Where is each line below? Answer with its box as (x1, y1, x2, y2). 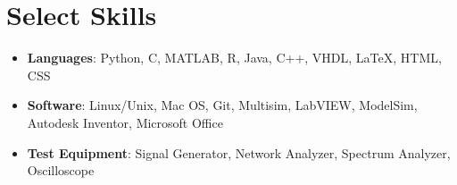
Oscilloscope (27, 161, 95, 180)
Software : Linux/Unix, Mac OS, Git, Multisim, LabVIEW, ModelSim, (27, 96, 418, 114)
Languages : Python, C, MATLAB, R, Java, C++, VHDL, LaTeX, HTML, (27, 48, 442, 67)
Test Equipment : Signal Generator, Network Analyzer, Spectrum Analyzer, (27, 143, 451, 162)
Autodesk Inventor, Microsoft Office (27, 113, 223, 131)
